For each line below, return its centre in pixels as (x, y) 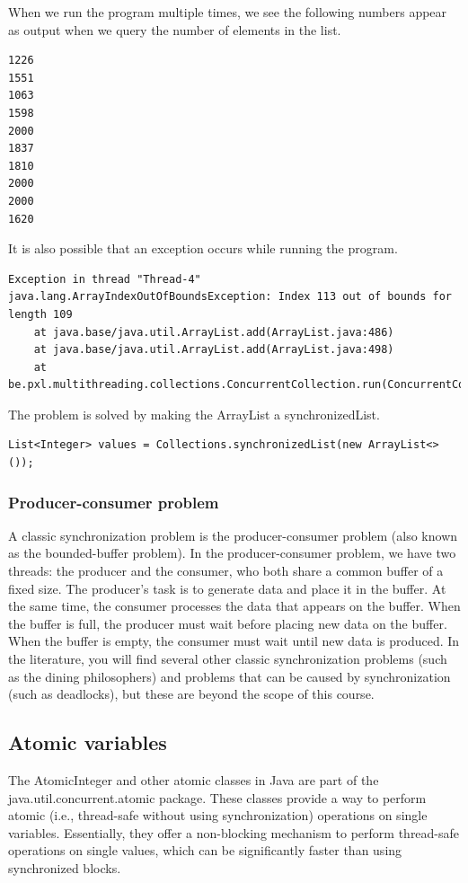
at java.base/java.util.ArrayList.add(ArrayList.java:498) (214, 350)
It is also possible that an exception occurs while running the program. (203, 248)
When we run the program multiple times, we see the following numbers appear (228, 12)
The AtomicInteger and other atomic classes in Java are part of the (194, 780)
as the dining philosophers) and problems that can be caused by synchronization (230, 676)
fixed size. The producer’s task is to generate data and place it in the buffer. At (227, 588)
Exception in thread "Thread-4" (105, 279)
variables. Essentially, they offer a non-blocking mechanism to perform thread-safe (234, 832)
